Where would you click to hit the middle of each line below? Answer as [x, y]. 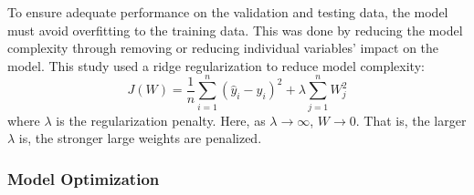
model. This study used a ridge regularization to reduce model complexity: [216, 65]
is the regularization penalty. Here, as [161, 120]
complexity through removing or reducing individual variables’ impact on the [223, 48]
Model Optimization [84, 178]
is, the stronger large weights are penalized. [140, 138]
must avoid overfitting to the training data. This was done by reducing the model [235, 30]
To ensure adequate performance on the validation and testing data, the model [228, 12]
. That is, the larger [411, 120]
